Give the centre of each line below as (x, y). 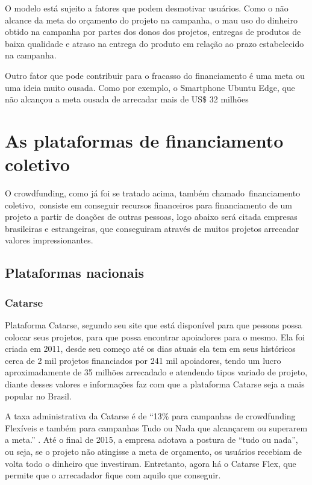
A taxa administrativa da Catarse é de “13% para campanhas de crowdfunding (150, 416)
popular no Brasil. (38, 396)
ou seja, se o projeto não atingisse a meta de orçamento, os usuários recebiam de (153, 451)
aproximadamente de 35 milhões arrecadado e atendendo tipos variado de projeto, (156, 372)
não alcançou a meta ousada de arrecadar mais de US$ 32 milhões (127, 99)
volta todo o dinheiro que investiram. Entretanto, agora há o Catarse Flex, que (151, 463)
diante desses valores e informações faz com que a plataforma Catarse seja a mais (155, 384)
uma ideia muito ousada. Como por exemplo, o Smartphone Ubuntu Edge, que (150, 87)
